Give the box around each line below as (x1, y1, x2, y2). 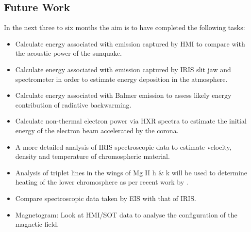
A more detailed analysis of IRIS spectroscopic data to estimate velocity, (15, 141, 232, 152)
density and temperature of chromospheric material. (15, 151, 170, 161)
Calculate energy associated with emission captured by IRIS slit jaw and (15, 64, 231, 74)
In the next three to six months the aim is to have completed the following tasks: (4, 22, 245, 32)
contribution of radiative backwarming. (15, 99, 132, 109)
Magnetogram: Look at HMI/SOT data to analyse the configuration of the (15, 209, 237, 219)
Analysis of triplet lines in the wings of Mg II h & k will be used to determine (15, 167, 248, 177)
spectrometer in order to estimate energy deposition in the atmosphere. (15, 74, 228, 84)
